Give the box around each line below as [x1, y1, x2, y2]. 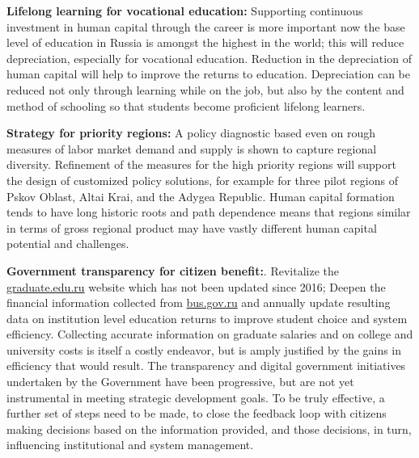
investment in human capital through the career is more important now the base [6, 18, 405, 35]
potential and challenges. [6, 235, 129, 252]
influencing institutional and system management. [6, 436, 254, 453]
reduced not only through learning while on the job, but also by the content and [6, 81, 404, 98]
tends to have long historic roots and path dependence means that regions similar [6, 204, 411, 221]
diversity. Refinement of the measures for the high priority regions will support [6, 156, 396, 173]
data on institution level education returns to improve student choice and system [6, 309, 408, 326]
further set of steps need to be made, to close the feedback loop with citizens [6, 405, 387, 422]
